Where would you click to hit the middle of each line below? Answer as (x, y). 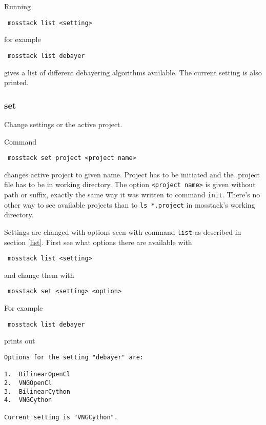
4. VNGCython (28, 400)
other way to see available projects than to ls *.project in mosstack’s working (130, 204)
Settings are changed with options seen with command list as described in (123, 231)
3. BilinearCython (37, 391)
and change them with (39, 275)
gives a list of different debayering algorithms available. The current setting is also (133, 72)
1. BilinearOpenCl (37, 375)
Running (17, 6)
